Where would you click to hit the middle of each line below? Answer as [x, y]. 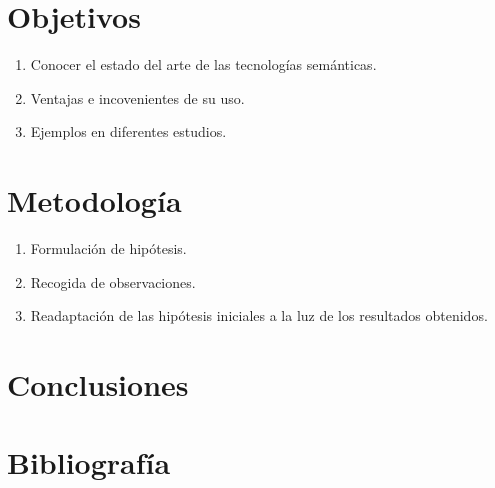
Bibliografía [89, 462]
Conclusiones [98, 384]
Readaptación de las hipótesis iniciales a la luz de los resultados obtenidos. [259, 315]
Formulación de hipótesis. [108, 248]
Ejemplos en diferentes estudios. [128, 131]
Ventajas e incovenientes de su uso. [137, 97]
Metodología [94, 200]
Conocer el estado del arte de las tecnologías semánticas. [203, 64]
